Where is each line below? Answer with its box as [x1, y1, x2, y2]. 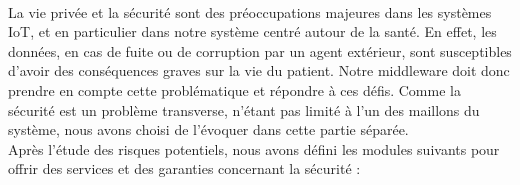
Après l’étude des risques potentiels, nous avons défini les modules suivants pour [8, 138, 500, 159]
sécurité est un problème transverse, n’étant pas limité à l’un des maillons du [8, 99, 480, 120]
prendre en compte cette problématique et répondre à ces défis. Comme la [8, 79, 461, 100]
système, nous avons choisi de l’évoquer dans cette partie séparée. [8, 119, 409, 140]
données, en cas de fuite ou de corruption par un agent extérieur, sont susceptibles [8, 40, 512, 61]
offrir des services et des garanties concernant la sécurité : [8, 158, 361, 179]
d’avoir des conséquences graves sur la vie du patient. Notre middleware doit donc [8, 60, 510, 81]
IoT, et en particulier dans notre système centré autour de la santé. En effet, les [8, 21, 497, 42]
